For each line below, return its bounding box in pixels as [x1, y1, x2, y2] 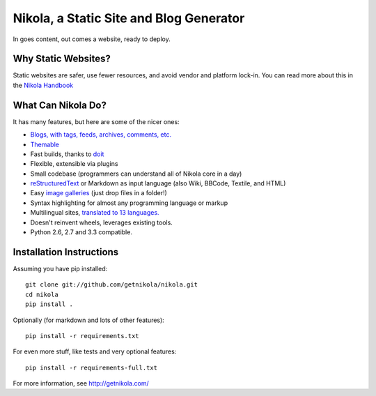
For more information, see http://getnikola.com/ [13, 379, 149, 388]
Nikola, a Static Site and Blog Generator [13, 10, 245, 26]
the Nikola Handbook [13, 81, 74, 89]
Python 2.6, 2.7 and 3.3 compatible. [30, 228, 132, 236]
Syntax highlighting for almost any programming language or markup [30, 199, 228, 207]
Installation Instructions [13, 246, 119, 258]
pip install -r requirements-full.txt [25, 363, 158, 372]
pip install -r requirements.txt [25, 332, 139, 340]
